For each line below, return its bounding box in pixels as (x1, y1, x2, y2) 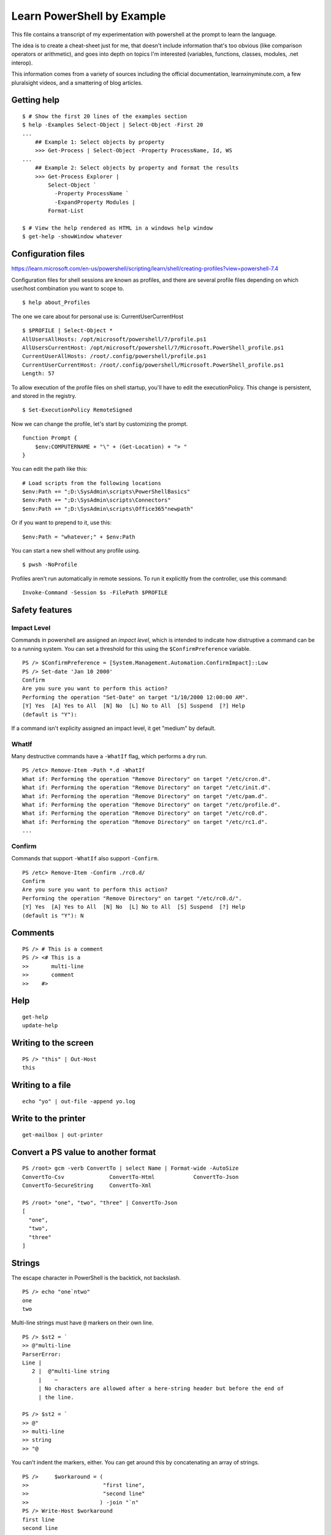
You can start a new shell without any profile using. (11, 547, 140, 554)
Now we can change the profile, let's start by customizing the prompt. (11, 420, 188, 427)
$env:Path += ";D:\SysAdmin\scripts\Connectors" (22, 497, 171, 503)
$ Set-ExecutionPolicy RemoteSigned (22, 406, 132, 414)
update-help (22, 1022, 58, 1029)
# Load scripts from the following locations (22, 480, 162, 486)
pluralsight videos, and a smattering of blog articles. (11, 79, 143, 86)
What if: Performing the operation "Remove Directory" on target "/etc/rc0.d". (22, 810, 268, 817)
